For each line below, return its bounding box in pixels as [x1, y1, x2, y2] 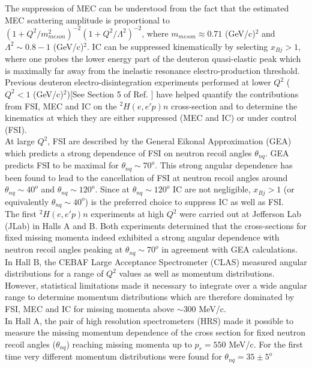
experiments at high [91, 207, 164, 220]
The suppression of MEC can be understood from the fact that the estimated [5, 2, 289, 14]
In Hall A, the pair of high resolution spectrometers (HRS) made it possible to [5, 314, 294, 327]
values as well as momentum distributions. [119, 267, 275, 280]
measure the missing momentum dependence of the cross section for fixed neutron [5, 326, 306, 339]
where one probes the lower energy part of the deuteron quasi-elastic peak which [5, 52, 301, 65]
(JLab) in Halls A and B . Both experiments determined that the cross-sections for [5, 219, 307, 232]
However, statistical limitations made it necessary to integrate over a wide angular [5, 278, 307, 291]
